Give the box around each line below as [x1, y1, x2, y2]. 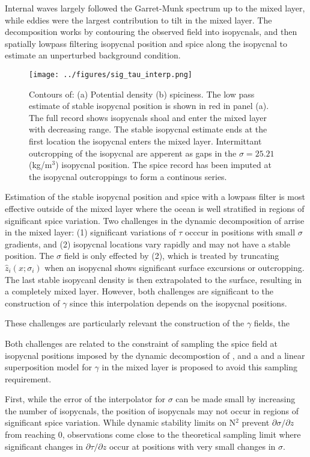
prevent [242, 416, 270, 429]
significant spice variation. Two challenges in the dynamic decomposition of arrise [5, 214, 305, 226]
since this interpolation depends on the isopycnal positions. [70, 296, 287, 309]
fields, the [254, 317, 290, 329]
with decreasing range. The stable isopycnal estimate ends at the [29, 123, 267, 135]
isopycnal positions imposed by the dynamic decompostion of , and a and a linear [5, 349, 305, 361]
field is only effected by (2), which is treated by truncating [64, 249, 279, 262]
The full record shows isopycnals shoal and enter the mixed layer [29, 111, 267, 123]
